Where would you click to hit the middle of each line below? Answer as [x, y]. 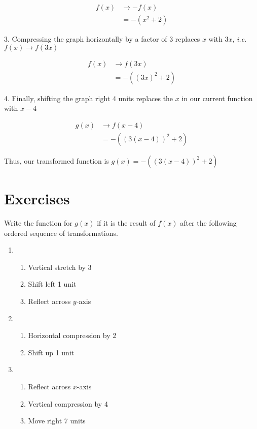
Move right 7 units [57, 421]
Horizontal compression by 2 [72, 335]
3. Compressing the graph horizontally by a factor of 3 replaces [102, 39]
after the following [208, 223]
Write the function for [38, 223]
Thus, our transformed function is [57, 160]
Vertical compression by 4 [68, 403]
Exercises [37, 198]
